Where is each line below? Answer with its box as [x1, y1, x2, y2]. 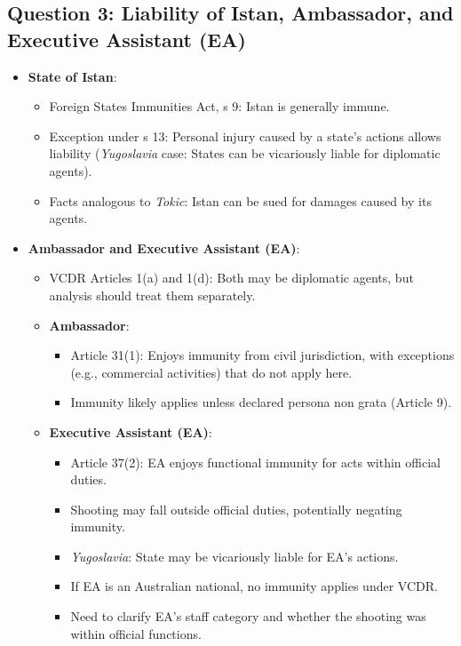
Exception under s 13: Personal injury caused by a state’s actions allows [49, 126, 441, 145]
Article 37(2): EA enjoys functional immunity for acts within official [70, 452, 441, 471]
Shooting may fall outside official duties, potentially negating [70, 499, 402, 518]
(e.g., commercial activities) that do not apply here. [70, 363, 353, 381]
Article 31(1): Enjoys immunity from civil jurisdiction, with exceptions [70, 346, 455, 364]
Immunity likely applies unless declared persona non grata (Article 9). [70, 393, 452, 411]
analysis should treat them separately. [49, 285, 256, 304]
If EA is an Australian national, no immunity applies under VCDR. [70, 577, 438, 595]
